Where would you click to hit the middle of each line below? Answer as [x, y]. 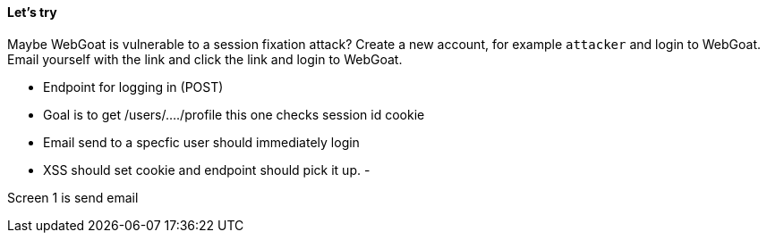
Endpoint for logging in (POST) [133, 87]
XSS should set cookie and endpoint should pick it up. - [207, 170]
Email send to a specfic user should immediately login [201, 142]
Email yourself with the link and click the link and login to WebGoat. [205, 59]
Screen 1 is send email [73, 197]
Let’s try [32, 12]
